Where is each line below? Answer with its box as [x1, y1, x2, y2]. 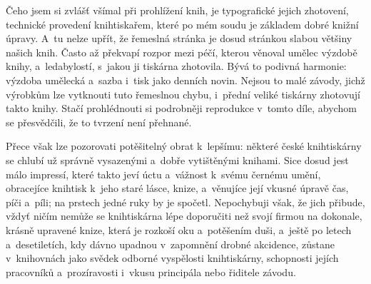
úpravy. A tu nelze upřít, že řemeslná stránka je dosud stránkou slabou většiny [6, 31, 352, 46]
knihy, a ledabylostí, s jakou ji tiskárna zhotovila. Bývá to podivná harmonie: [6, 59, 347, 73]
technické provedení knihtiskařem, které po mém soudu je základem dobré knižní [6, 16, 359, 31]
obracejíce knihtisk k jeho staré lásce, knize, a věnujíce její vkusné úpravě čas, [6, 181, 349, 196]
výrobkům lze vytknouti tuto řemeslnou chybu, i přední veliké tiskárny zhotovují [6, 86, 360, 101]
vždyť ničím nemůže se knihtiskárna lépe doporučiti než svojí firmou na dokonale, [6, 208, 362, 223]
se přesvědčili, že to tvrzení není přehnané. [6, 114, 192, 129]
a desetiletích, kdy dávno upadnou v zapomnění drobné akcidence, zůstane [6, 236, 335, 251]
